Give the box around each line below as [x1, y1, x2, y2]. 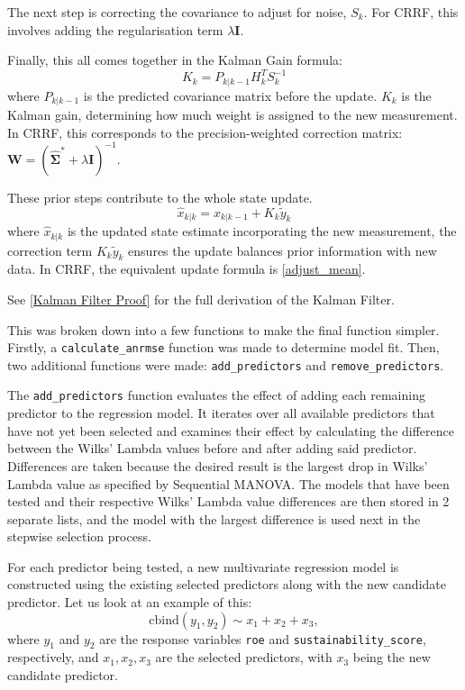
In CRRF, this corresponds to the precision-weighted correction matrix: [7, 123, 403, 141]
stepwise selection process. [7, 527, 151, 546]
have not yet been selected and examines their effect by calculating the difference [7, 421, 454, 440]
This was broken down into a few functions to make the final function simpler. [7, 320, 440, 339]
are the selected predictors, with [155, 648, 333, 667]
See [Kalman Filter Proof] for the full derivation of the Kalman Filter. [7, 289, 395, 308]
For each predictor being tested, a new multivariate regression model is [7, 557, 399, 576]
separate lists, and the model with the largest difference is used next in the [7, 509, 421, 528]
